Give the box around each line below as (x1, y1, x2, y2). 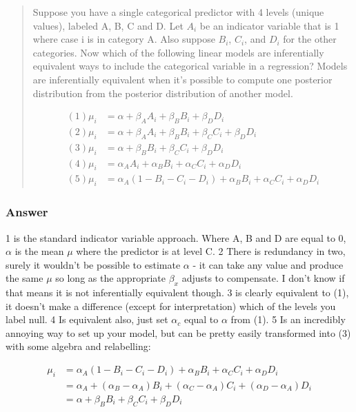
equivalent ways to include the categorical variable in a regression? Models (32, 59, 348, 73)
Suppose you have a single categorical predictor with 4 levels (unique (32, 5, 324, 19)
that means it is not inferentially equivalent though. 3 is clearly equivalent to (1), (6, 285, 349, 300)
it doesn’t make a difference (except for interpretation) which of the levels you (6, 298, 336, 313)
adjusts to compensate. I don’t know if (181, 271, 345, 285)
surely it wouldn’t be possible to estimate (6, 257, 181, 271)
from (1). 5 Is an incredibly (230, 312, 346, 327)
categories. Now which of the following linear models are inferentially (32, 45, 324, 59)
